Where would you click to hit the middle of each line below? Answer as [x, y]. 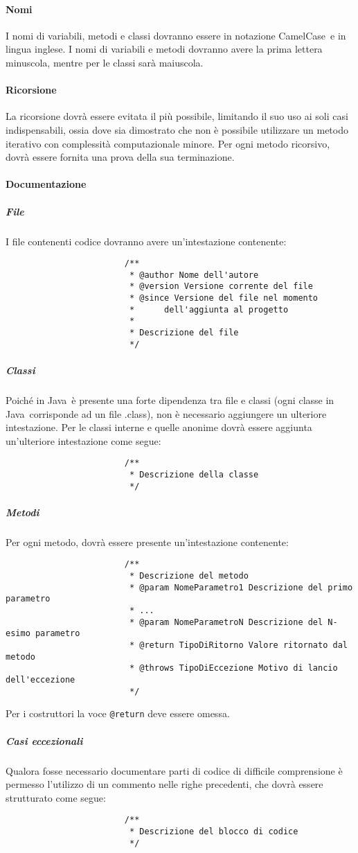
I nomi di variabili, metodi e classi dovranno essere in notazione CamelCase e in [176, 35]
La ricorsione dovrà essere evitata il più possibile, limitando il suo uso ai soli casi [177, 116]
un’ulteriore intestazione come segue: [83, 440]
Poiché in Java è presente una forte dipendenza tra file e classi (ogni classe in [170, 399]
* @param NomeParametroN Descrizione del [226, 622]
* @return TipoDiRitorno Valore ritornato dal [238, 645]
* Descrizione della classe [194, 474]
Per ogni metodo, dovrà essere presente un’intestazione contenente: [147, 542]
